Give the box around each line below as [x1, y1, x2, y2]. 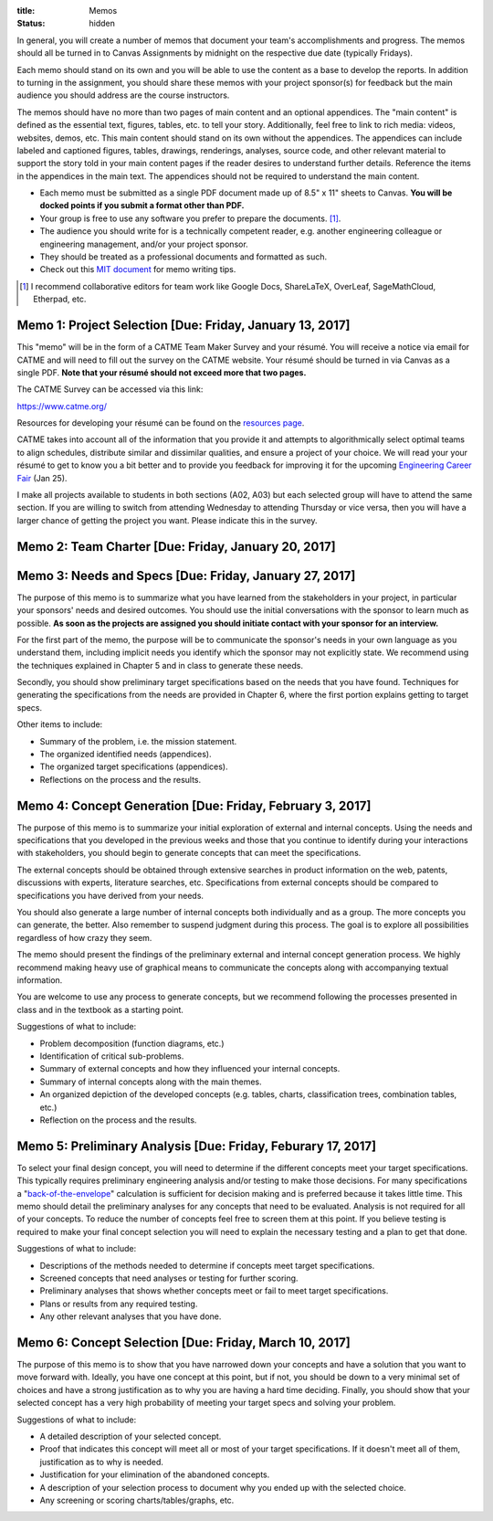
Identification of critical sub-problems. [39, 1051, 184, 1062]
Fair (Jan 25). [16, 472, 68, 483]
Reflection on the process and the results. [39, 1114, 197, 1125]
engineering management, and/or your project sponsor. [39, 238, 248, 249]
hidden [89, 18, 116, 29]
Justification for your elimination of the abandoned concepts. [39, 1469, 270, 1480]
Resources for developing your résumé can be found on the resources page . [16, 417, 305, 428]
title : [16, 5, 36, 16]
